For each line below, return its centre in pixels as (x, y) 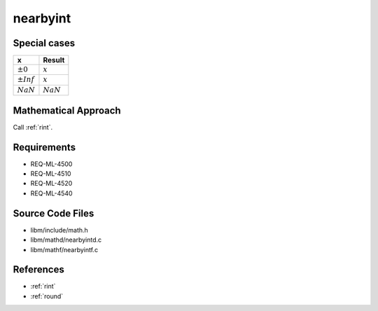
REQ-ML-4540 (51, 193)
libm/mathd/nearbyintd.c (66, 240)
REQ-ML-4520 (51, 184)
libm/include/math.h (59, 230)
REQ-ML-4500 (51, 164)
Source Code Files (54, 213)
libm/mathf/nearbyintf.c (64, 249)
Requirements (44, 147)
